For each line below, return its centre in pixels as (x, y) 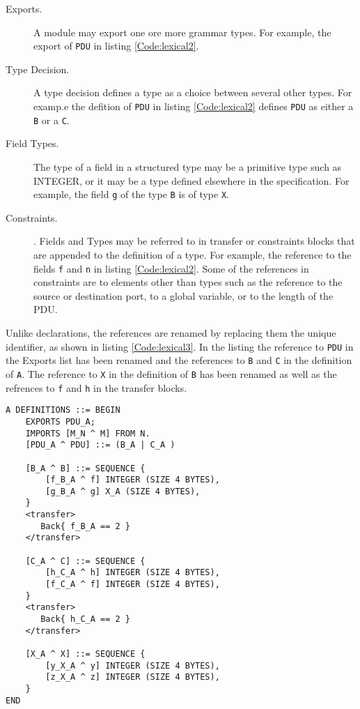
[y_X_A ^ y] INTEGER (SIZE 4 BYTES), (133, 665)
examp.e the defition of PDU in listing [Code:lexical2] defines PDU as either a (194, 106)
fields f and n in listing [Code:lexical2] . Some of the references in (171, 268)
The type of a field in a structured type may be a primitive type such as (188, 166)
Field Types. (32, 143)
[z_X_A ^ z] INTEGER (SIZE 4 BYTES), (133, 677)
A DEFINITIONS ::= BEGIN (63, 410)
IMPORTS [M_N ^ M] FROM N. (88, 433)
